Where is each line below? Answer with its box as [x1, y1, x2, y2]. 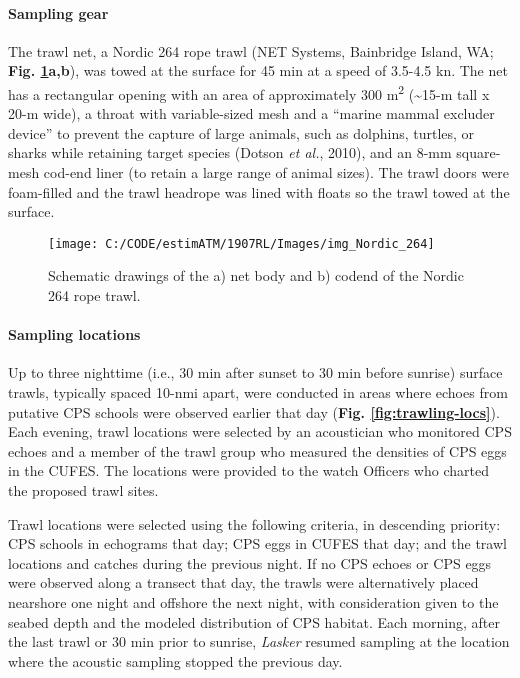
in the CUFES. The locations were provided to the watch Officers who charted [8, 460, 489, 481]
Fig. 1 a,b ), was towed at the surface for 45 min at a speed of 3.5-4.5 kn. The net [8, 60, 508, 81]
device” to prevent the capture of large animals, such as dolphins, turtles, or [8, 122, 475, 143]
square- [456, 142, 501, 163]
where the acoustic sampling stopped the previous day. [8, 650, 343, 671]
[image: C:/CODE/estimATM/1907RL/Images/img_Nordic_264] [48, 236, 435, 251]
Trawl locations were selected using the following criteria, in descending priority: [8, 513, 501, 534]
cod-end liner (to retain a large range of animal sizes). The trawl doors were [43, 162, 510, 183]
